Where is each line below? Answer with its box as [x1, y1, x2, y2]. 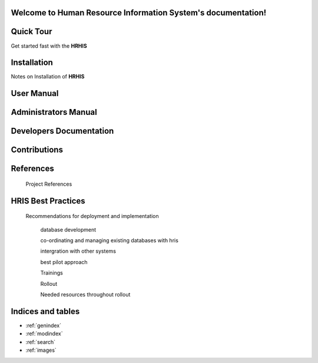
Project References [25, 180, 72, 187]
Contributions [11, 145, 63, 155]
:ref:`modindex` [25, 330, 63, 337]
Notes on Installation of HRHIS [11, 73, 85, 80]
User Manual [11, 88, 59, 98]
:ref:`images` [25, 346, 57, 354]
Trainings [40, 269, 63, 276]
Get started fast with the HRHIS [11, 42, 88, 49]
